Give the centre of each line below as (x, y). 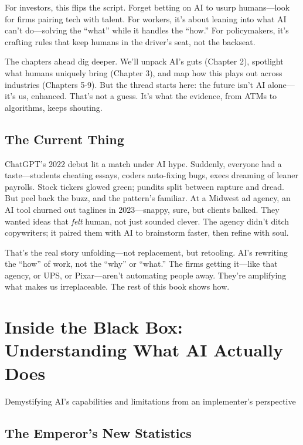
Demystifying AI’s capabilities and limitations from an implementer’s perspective (150, 401)
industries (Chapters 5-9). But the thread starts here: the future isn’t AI (135, 84)
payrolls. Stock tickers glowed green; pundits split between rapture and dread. (144, 186)
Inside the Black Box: (94, 327)
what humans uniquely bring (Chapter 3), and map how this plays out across (144, 72)
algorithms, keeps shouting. (54, 107)
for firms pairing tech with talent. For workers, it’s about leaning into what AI (146, 18)
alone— (281, 84)
